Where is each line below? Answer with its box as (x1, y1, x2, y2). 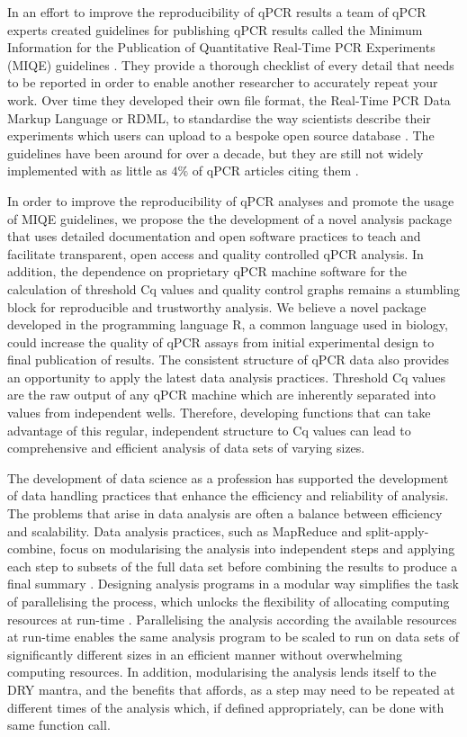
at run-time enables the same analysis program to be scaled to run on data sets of (7, 627, 459, 646)
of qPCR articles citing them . (192, 161, 359, 180)
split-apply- (365, 521, 429, 540)
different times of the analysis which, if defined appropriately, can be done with (7, 697, 445, 716)
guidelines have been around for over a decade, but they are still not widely (7, 143, 424, 162)
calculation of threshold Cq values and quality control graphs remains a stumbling (7, 279, 461, 298)
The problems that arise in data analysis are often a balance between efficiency (7, 504, 443, 523)
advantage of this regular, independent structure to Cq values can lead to (7, 420, 411, 439)
